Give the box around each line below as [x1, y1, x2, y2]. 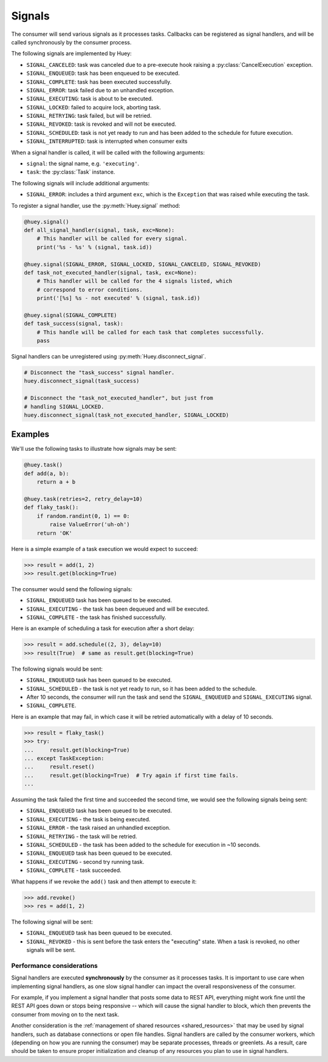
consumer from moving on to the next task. [11, 1010, 120, 1018]
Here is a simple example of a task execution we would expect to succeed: [11, 545, 199, 552]
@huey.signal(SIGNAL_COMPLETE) [24, 312, 118, 318]
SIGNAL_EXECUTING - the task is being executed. [26, 815, 151, 823]
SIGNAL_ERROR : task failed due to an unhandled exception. [26, 86, 174, 94]
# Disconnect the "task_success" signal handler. [24, 369, 175, 376]
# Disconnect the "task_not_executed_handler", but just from [24, 395, 213, 402]
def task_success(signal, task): [24, 320, 124, 327]
